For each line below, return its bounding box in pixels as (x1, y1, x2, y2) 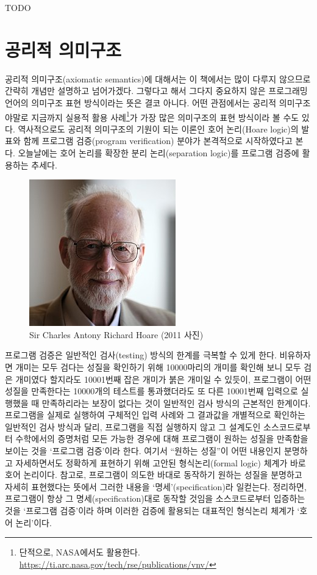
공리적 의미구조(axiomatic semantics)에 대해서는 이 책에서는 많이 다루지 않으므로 (5, 72, 311, 85)
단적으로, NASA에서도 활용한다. (19, 546, 140, 559)
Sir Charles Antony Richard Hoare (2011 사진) (29, 328, 204, 341)
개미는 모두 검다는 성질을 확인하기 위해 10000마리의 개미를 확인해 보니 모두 (15, 360, 301, 373)
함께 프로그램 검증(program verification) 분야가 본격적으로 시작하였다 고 (23, 134, 293, 147)
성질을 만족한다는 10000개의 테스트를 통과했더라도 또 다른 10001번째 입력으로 (5, 385, 298, 397)
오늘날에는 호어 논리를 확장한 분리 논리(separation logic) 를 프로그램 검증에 (18, 146, 299, 159)
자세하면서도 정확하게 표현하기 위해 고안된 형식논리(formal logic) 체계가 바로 (15, 456, 306, 469)
